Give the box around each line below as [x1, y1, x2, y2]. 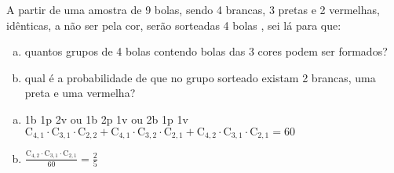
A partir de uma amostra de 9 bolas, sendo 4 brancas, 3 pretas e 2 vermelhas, [6, 2, 380, 17]
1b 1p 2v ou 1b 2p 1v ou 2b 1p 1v [24, 110, 188, 127]
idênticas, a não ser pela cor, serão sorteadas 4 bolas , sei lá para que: [6, 16, 341, 33]
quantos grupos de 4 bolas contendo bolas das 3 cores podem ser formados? [24, 43, 388, 59]
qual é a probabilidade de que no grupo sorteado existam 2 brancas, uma [24, 69, 376, 85]
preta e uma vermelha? [24, 85, 136, 101]
